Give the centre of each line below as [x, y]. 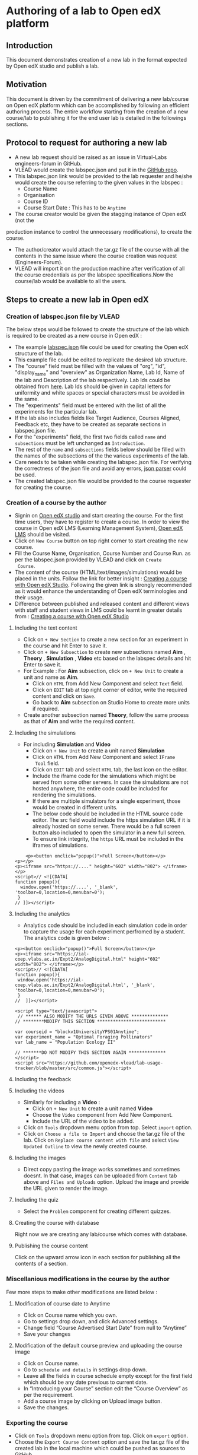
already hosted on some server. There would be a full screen [106, 827]
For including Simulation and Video [67, 744]
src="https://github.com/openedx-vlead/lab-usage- [100, 1063]
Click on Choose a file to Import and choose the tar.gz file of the [104, 1134]
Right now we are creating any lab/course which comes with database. [101, 1234]
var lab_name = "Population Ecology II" [65, 1043]
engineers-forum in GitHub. [48, 163]
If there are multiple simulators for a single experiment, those [106, 801]
